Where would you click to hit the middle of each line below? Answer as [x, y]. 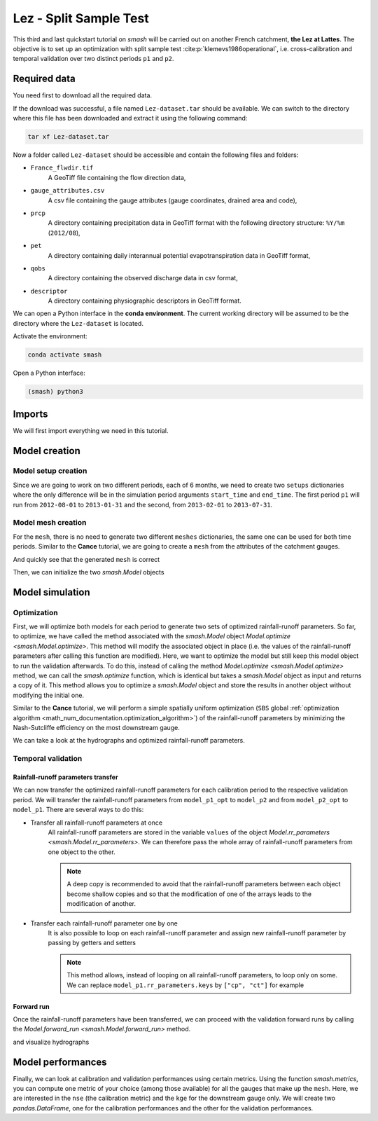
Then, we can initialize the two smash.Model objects [89, 572]
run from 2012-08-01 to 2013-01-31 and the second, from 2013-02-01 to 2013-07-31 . [143, 504]
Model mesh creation [50, 523]
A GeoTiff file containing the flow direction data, [117, 177]
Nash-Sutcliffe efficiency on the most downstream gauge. [96, 728]
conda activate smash [65, 355]
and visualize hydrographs [51, 1042]
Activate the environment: [50, 336]
